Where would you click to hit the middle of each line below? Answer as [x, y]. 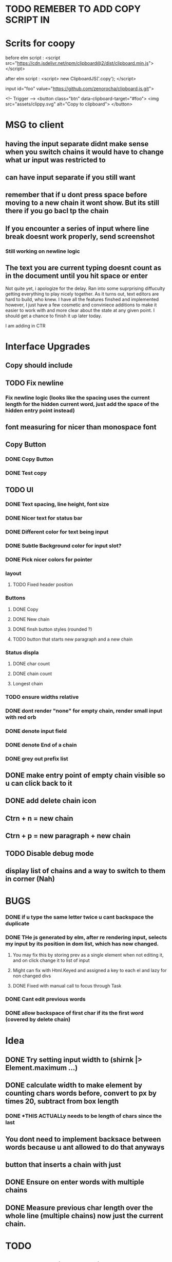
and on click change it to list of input [51, 960]
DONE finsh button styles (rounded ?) [52, 629]
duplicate [17, 924]
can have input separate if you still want [70, 177]
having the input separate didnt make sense [77, 144]
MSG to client [35, 125]
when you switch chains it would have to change [85, 152]
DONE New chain [31, 619]
